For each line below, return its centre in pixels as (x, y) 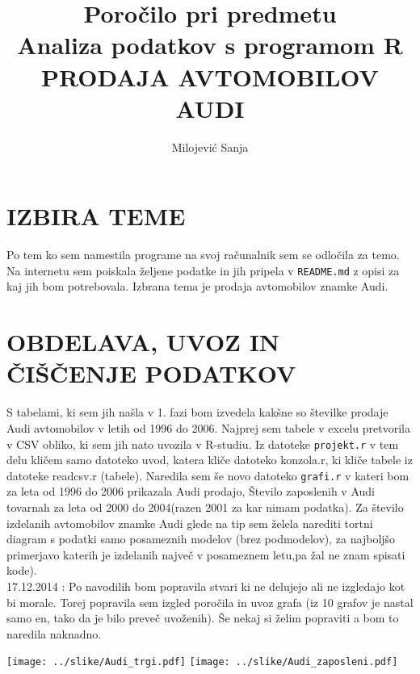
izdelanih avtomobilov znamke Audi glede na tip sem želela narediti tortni (190, 523)
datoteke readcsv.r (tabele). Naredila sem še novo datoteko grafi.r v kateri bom (208, 475)
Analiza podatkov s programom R (210, 45)
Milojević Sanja (210, 147)
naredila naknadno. (54, 633)
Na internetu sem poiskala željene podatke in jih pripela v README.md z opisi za (203, 270)
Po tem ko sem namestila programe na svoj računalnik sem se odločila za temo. (203, 255)
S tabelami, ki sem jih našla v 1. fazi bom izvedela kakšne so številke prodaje (197, 412)
